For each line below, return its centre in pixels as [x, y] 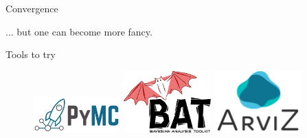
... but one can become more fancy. [79, 31]
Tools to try [31, 54]
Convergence [32, 8]
